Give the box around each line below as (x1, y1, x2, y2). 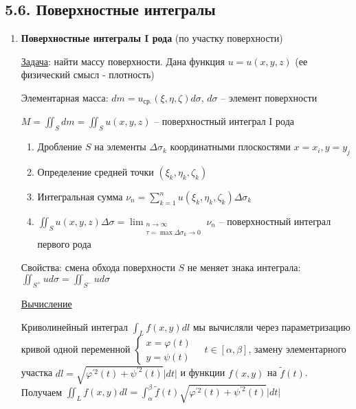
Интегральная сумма (37, 189, 123, 204)
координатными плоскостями (170, 139, 291, 154)
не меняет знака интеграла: (187, 259, 301, 274)
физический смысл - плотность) (21, 67, 155, 82)
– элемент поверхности (221, 90, 318, 104)
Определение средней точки (37, 165, 154, 179)
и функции (180, 365, 225, 379)
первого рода (37, 237, 91, 251)
